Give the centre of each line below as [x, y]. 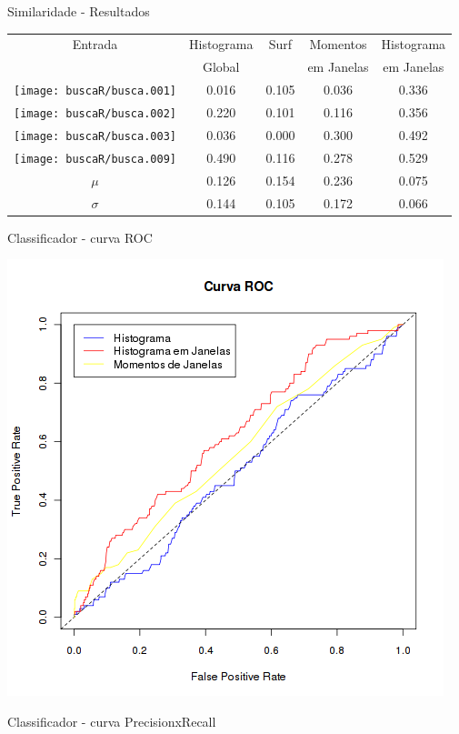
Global [221, 67]
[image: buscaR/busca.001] [95, 91]
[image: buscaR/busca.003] [95, 136]
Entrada [95, 44]
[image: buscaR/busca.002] [95, 113]
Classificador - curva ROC [80, 237]
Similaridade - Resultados [79, 11]
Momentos [338, 44]
